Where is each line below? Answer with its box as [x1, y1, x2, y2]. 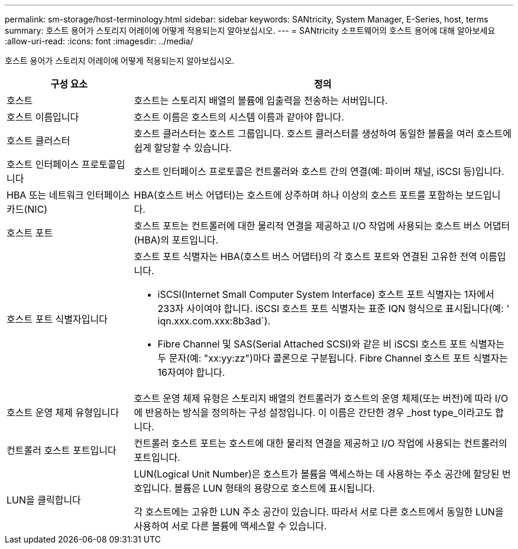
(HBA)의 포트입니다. [134, 234, 218, 246]
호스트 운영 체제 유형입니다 [7, 407, 119, 418]
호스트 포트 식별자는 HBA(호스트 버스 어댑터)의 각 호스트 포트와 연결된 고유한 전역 [134, 251, 477, 262]
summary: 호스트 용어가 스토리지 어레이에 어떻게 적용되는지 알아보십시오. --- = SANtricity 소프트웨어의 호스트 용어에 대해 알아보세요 [5, 25, 496, 35]
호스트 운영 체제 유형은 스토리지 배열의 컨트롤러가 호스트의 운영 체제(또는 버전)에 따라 [134, 392, 493, 404]
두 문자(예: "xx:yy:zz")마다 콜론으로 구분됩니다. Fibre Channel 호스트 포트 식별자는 [157, 352, 508, 364]
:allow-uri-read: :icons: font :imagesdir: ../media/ [5, 36, 193, 46]
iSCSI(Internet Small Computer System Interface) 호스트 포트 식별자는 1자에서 [157, 288, 494, 300]
